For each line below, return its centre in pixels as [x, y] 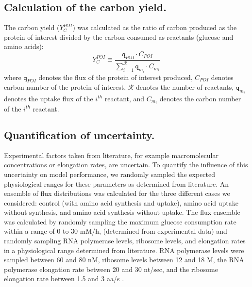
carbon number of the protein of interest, [65, 87]
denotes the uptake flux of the [49, 98]
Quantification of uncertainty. [79, 135]
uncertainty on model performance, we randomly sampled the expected [110, 174]
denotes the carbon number [200, 98]
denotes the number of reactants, [185, 87]
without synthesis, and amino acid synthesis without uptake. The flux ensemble [122, 212]
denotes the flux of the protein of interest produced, [116, 77]
